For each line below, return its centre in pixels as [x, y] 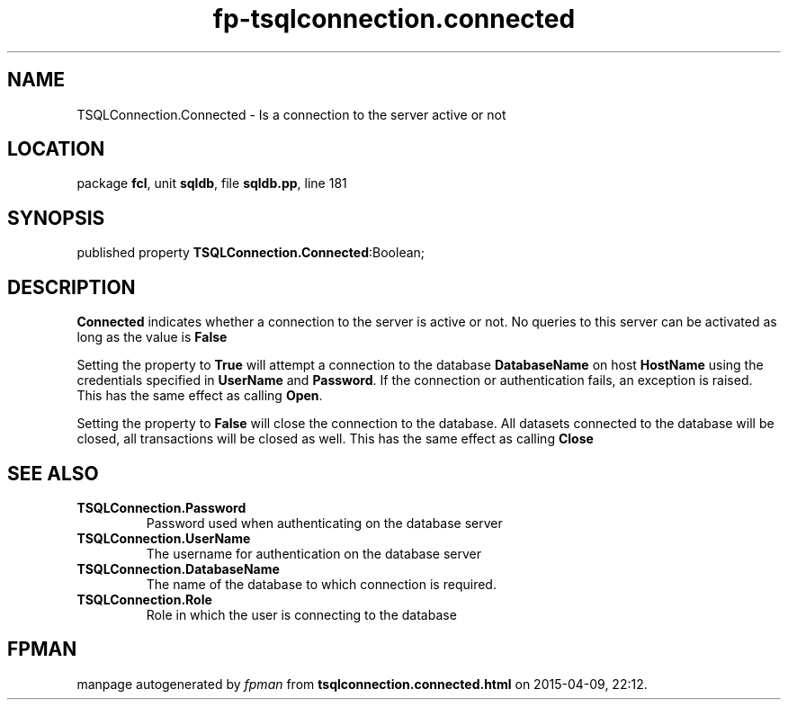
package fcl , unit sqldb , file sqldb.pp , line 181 [212, 183]
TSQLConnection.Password [161, 507]
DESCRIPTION [72, 287]
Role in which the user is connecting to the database [301, 614]
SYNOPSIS [56, 218]
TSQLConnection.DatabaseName [178, 568]
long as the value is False [152, 337]
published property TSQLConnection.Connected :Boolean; [251, 253]
